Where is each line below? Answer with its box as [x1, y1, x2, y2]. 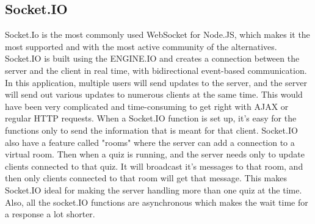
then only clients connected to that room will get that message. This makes [5, 172, 287, 184]
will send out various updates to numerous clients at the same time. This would [5, 88, 303, 101]
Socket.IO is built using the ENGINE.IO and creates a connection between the [5, 52, 300, 65]
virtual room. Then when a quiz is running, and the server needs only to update [5, 148, 305, 161]
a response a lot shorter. [5, 208, 95, 220]
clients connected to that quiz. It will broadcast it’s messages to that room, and [5, 159, 303, 172]
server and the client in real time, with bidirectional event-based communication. [5, 63, 307, 76]
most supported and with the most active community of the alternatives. [5, 40, 277, 52]
